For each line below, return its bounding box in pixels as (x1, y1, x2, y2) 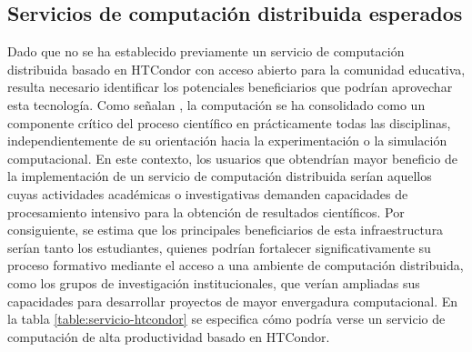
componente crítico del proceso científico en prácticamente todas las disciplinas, (7, 113, 451, 132)
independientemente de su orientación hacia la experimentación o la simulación (7, 131, 447, 150)
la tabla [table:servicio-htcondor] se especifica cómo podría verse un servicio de (7, 309, 446, 328)
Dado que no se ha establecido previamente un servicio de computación (7, 42, 405, 61)
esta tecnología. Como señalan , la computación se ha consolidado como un (7, 95, 426, 114)
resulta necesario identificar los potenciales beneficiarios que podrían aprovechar (7, 77, 453, 96)
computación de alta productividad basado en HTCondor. (7, 327, 330, 346)
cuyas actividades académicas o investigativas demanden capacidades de (7, 184, 408, 203)
